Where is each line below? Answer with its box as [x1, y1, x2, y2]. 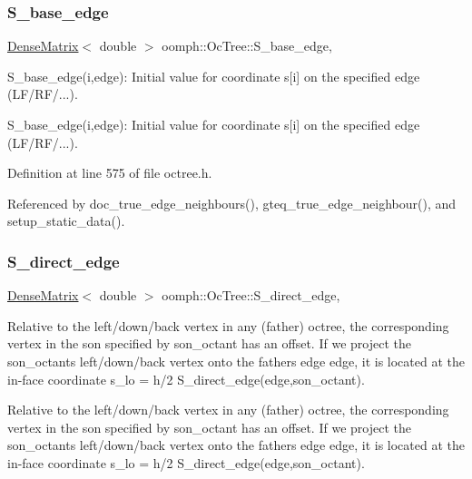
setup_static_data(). [7, 211, 125, 230]
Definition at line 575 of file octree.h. [7, 163, 212, 182]
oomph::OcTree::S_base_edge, [162, 36, 332, 55]
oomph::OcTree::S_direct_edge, [162, 286, 340, 305]
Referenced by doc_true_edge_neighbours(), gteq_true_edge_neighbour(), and [7, 193, 457, 212]
